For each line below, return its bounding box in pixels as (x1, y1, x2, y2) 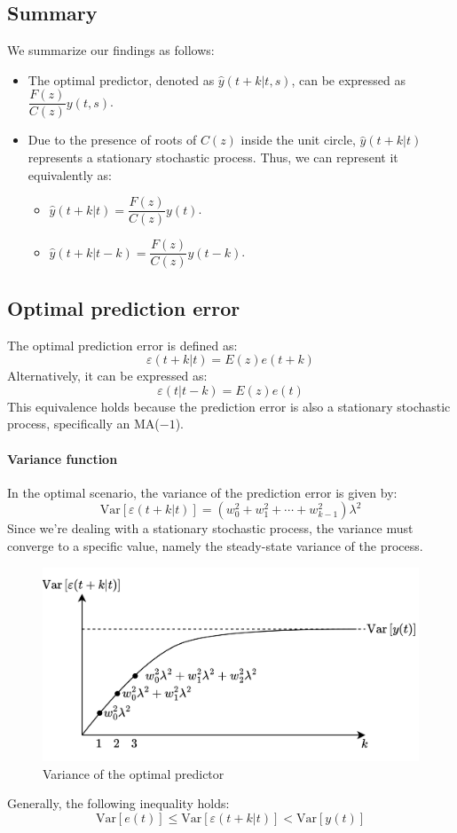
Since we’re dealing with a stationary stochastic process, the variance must (7, 519, 414, 538)
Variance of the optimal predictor (43, 764, 225, 782)
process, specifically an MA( (7, 414, 160, 433)
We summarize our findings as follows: (7, 41, 215, 59)
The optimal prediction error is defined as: (7, 335, 238, 354)
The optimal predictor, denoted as (28, 70, 215, 89)
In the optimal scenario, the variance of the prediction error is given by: (7, 483, 398, 501)
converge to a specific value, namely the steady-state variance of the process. (7, 536, 423, 554)
